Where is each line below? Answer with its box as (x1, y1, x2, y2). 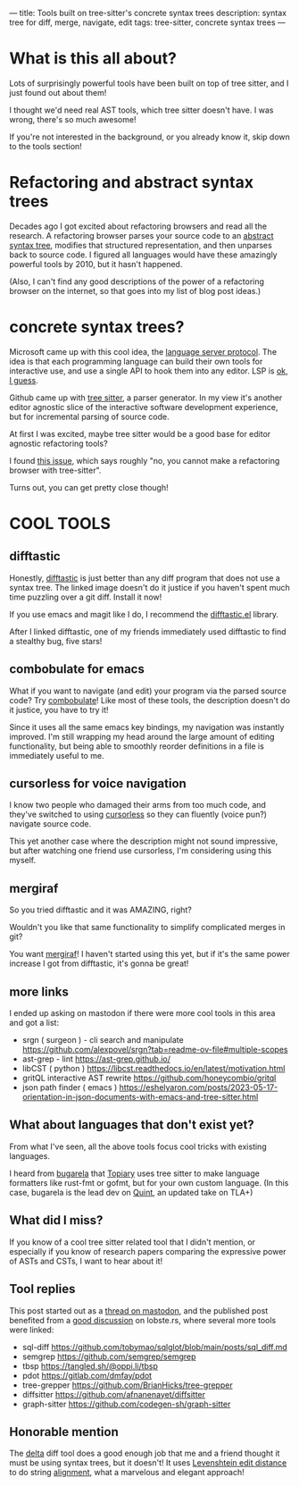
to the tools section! (9, 140, 82, 151)
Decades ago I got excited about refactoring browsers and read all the (9, 221, 268, 231)
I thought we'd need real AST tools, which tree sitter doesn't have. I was (9, 105, 274, 115)
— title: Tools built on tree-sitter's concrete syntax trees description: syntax (9, 8, 287, 18)
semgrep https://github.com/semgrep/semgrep (21, 1351, 196, 1362)
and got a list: (9, 1018, 60, 1028)
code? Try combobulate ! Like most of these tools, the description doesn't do (9, 694, 290, 705)
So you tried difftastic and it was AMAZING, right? (9, 904, 192, 915)
